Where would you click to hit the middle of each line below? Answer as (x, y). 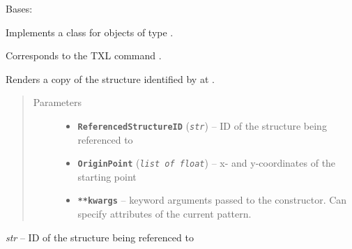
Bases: (19, 8)
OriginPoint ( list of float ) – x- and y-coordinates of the (207, 163)
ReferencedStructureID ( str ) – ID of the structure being (202, 125)
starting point (107, 176)
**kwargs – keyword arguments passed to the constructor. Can (212, 200)
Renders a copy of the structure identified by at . (110, 78)
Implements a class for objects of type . (90, 32)
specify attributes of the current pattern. (164, 214)
